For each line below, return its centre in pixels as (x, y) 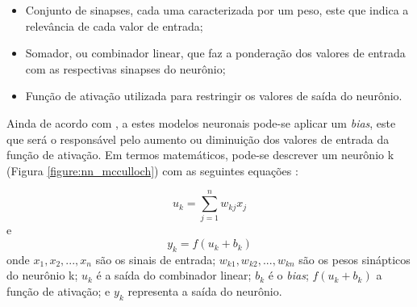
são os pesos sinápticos (354, 259)
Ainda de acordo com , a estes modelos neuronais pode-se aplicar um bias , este (201, 122)
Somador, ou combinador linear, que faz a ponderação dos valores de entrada (215, 53)
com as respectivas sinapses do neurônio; (125, 68)
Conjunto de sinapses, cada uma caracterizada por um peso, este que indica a (217, 10)
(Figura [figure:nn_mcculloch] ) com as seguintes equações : (152, 170)
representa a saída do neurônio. (205, 291)
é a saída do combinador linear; (174, 275)
